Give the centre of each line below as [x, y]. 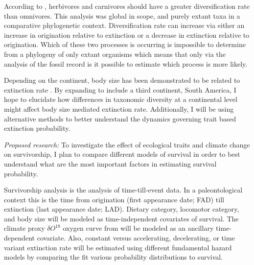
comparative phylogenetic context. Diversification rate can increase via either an [124, 25]
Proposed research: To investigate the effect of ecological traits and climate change [127, 144]
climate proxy [24, 228]
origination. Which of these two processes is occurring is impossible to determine [125, 44]
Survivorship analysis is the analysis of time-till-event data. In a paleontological [123, 190]
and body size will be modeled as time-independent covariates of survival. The [121, 218]
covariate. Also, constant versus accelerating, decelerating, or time [136, 238]
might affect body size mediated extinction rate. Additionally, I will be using [119, 108]
